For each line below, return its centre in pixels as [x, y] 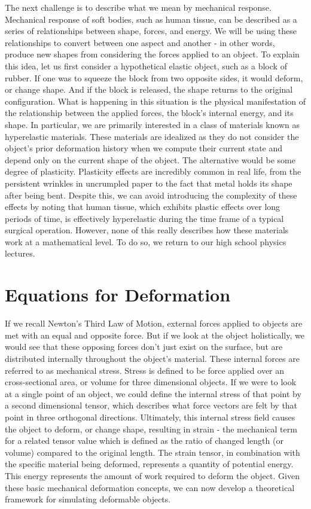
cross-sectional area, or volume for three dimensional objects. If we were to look [151, 382]
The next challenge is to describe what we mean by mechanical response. [138, 7]
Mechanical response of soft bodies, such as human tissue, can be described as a [151, 19]
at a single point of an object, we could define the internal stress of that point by [153, 393]
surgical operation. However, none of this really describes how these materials [147, 230]
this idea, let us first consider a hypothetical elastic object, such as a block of [146, 65]
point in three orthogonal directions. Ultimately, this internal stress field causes [150, 417]
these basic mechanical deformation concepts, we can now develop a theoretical [150, 487]
